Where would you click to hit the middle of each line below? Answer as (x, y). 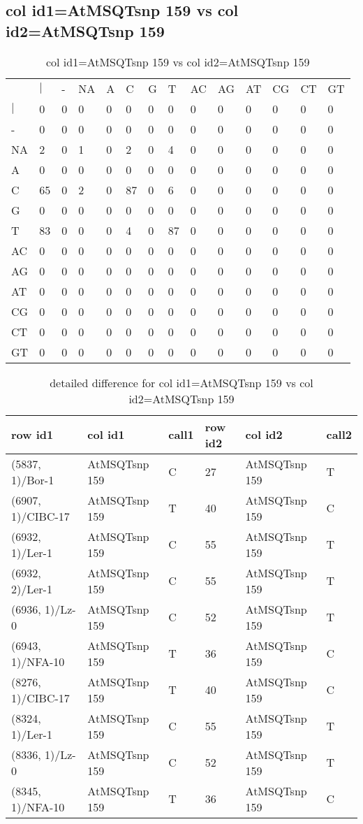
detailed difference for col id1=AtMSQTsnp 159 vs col (181, 382)
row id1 (32, 435)
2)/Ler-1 (32, 588)
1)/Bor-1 (33, 479)
